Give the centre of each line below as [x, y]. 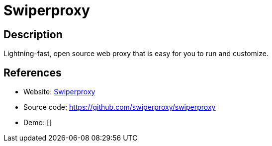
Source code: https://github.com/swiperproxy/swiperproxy [120, 107]
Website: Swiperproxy [59, 92]
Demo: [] [38, 123]
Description [33, 34]
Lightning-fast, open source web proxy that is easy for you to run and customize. [136, 54]
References [33, 73]
